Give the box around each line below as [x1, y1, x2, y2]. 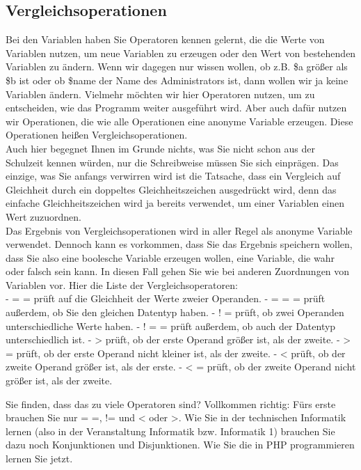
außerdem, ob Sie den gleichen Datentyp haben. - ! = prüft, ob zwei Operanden [6, 305, 344, 320]
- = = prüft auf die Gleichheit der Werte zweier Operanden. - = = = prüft [6, 291, 326, 306]
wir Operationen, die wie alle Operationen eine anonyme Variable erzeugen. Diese [6, 113, 353, 128]
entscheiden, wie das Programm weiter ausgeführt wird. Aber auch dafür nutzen [6, 100, 347, 115]
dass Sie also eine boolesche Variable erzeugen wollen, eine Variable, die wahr [6, 250, 335, 265]
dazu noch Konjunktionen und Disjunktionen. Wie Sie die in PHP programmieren [6, 437, 355, 452]
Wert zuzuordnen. [6, 209, 81, 224]
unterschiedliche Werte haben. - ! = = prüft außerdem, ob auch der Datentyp [6, 318, 336, 333]
